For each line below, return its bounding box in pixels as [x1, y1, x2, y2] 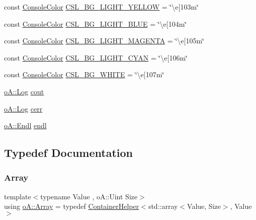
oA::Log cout [4, 86, 44, 96]
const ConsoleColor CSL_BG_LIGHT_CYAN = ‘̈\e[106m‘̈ [4, 52, 188, 63]
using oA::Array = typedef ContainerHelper [4, 201, 139, 211]
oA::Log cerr [4, 103, 43, 114]
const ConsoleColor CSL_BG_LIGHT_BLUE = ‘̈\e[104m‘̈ [4, 18, 187, 29]
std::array [148, 201, 178, 211]
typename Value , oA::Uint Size [40, 191, 138, 201]
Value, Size [187, 201, 221, 211]
